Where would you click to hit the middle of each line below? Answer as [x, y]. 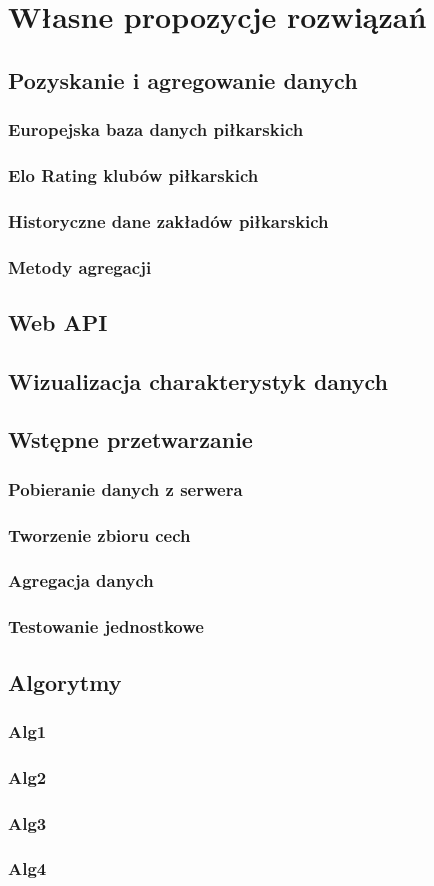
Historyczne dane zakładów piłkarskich [168, 220]
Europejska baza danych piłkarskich [156, 129]
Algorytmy [65, 681]
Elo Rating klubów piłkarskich [133, 174]
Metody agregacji [80, 266]
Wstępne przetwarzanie [130, 439]
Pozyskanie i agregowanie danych [183, 79]
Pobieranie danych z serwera [125, 488]
